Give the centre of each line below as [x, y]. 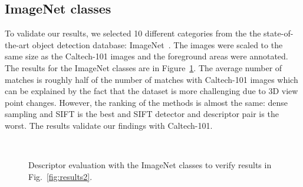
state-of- [279, 33]
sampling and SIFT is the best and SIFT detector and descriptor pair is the [142, 114]
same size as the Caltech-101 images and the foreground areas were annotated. [146, 56]
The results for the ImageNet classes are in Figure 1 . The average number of [144, 67]
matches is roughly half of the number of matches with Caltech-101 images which [151, 79]
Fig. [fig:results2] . [60, 176]
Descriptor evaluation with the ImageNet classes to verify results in [150, 165]
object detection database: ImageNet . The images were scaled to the [157, 44]
